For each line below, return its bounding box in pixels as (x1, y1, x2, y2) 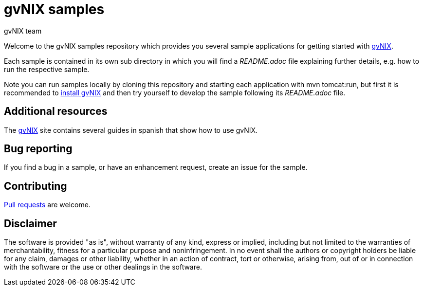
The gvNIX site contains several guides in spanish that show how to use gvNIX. (4, 126, 258, 134)
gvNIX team (4, 26, 42, 35)
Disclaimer (4, 217, 57, 230)
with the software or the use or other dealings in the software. (4, 263, 202, 272)
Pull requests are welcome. (4, 200, 91, 209)
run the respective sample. (4, 65, 90, 73)
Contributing (4, 180, 67, 192)
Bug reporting (4, 143, 73, 155)
